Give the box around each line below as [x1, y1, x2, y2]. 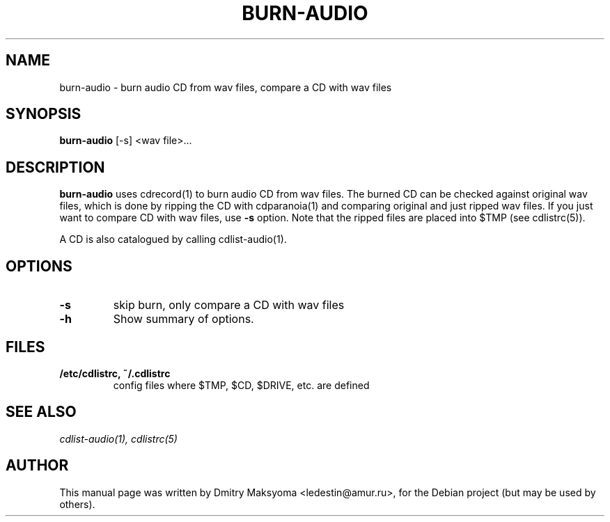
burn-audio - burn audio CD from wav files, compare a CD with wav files [59, 81, 392, 93]
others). [59, 498, 95, 510]
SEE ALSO [6, 403, 77, 421]
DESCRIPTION [6, 158, 105, 176]
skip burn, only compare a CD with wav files [113, 298, 345, 313]
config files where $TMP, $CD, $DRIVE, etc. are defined [113, 379, 370, 391]
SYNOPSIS [6, 105, 81, 123]
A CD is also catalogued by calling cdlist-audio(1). [59, 233, 287, 246]
